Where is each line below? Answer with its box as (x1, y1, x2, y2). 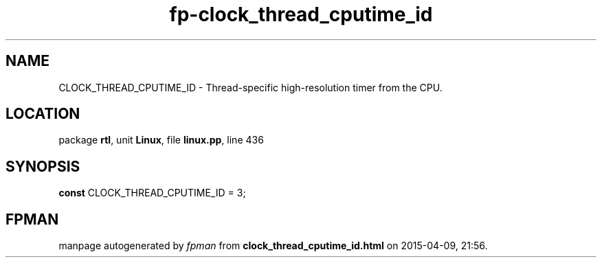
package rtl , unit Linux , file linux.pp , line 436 (58, 134, 264, 146)
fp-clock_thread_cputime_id (169, 3, 433, 26)
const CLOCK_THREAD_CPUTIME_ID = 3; (58, 187, 246, 199)
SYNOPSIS (5, 157, 80, 175)
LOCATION (5, 105, 80, 123)
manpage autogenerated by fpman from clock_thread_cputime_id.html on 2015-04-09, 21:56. (58, 240, 488, 252)
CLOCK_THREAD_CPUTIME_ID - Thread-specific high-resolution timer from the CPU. (58, 81, 443, 93)
